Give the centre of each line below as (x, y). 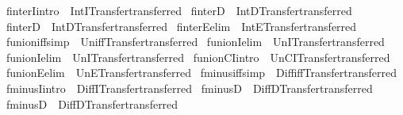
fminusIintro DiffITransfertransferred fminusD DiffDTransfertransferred (189, 88)
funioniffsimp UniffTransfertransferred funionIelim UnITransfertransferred (195, 42)
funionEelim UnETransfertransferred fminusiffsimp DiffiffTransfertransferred (201, 73)
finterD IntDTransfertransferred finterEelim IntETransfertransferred (181, 26)
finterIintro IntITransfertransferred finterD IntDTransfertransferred (179, 10)
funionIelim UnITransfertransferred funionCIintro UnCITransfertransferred (198, 57)
